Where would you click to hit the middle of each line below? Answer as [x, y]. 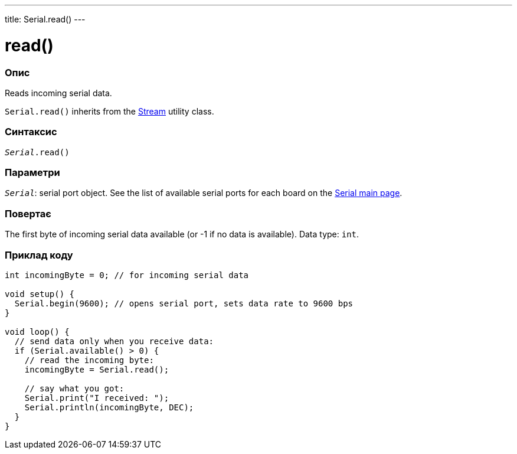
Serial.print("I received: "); [97, 398]
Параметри [32, 172]
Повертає [28, 213]
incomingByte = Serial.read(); [97, 369]
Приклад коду [39, 255]
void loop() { [37, 331]
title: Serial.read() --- [45, 19]
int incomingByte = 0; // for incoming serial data [127, 275]
